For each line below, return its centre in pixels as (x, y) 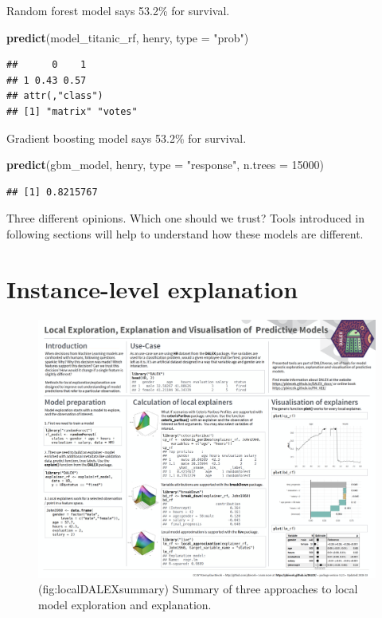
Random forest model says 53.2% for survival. (118, 10)
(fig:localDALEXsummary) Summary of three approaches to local (198, 589)
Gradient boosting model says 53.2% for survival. (127, 138)
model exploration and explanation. (125, 605)
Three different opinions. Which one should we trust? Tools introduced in (186, 218)
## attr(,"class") (55, 96)
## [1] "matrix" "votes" (72, 111)
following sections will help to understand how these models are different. (185, 233)
